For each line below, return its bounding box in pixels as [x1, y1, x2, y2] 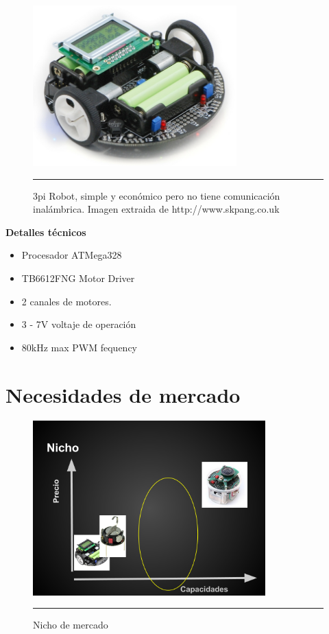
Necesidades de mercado [5, 380, 241, 408]
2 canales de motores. [21, 294, 112, 308]
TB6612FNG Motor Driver [21, 270, 135, 285]
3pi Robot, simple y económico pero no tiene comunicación [33, 188, 280, 202]
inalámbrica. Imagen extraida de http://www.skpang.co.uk [33, 202, 280, 216]
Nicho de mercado [33, 618, 108, 632]
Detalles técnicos [5, 224, 86, 239]
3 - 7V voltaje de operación [21, 317, 136, 331]
